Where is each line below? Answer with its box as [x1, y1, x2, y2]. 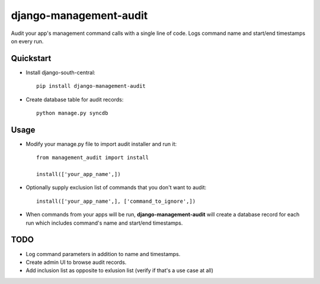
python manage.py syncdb [36, 110, 108, 117]
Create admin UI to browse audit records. [25, 259, 127, 266]
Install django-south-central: [25, 69, 96, 76]
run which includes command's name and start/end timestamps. [25, 219, 183, 226]
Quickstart [11, 53, 52, 63]
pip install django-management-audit [36, 83, 146, 90]
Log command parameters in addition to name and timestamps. [25, 250, 181, 257]
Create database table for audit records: [25, 95, 124, 103]
